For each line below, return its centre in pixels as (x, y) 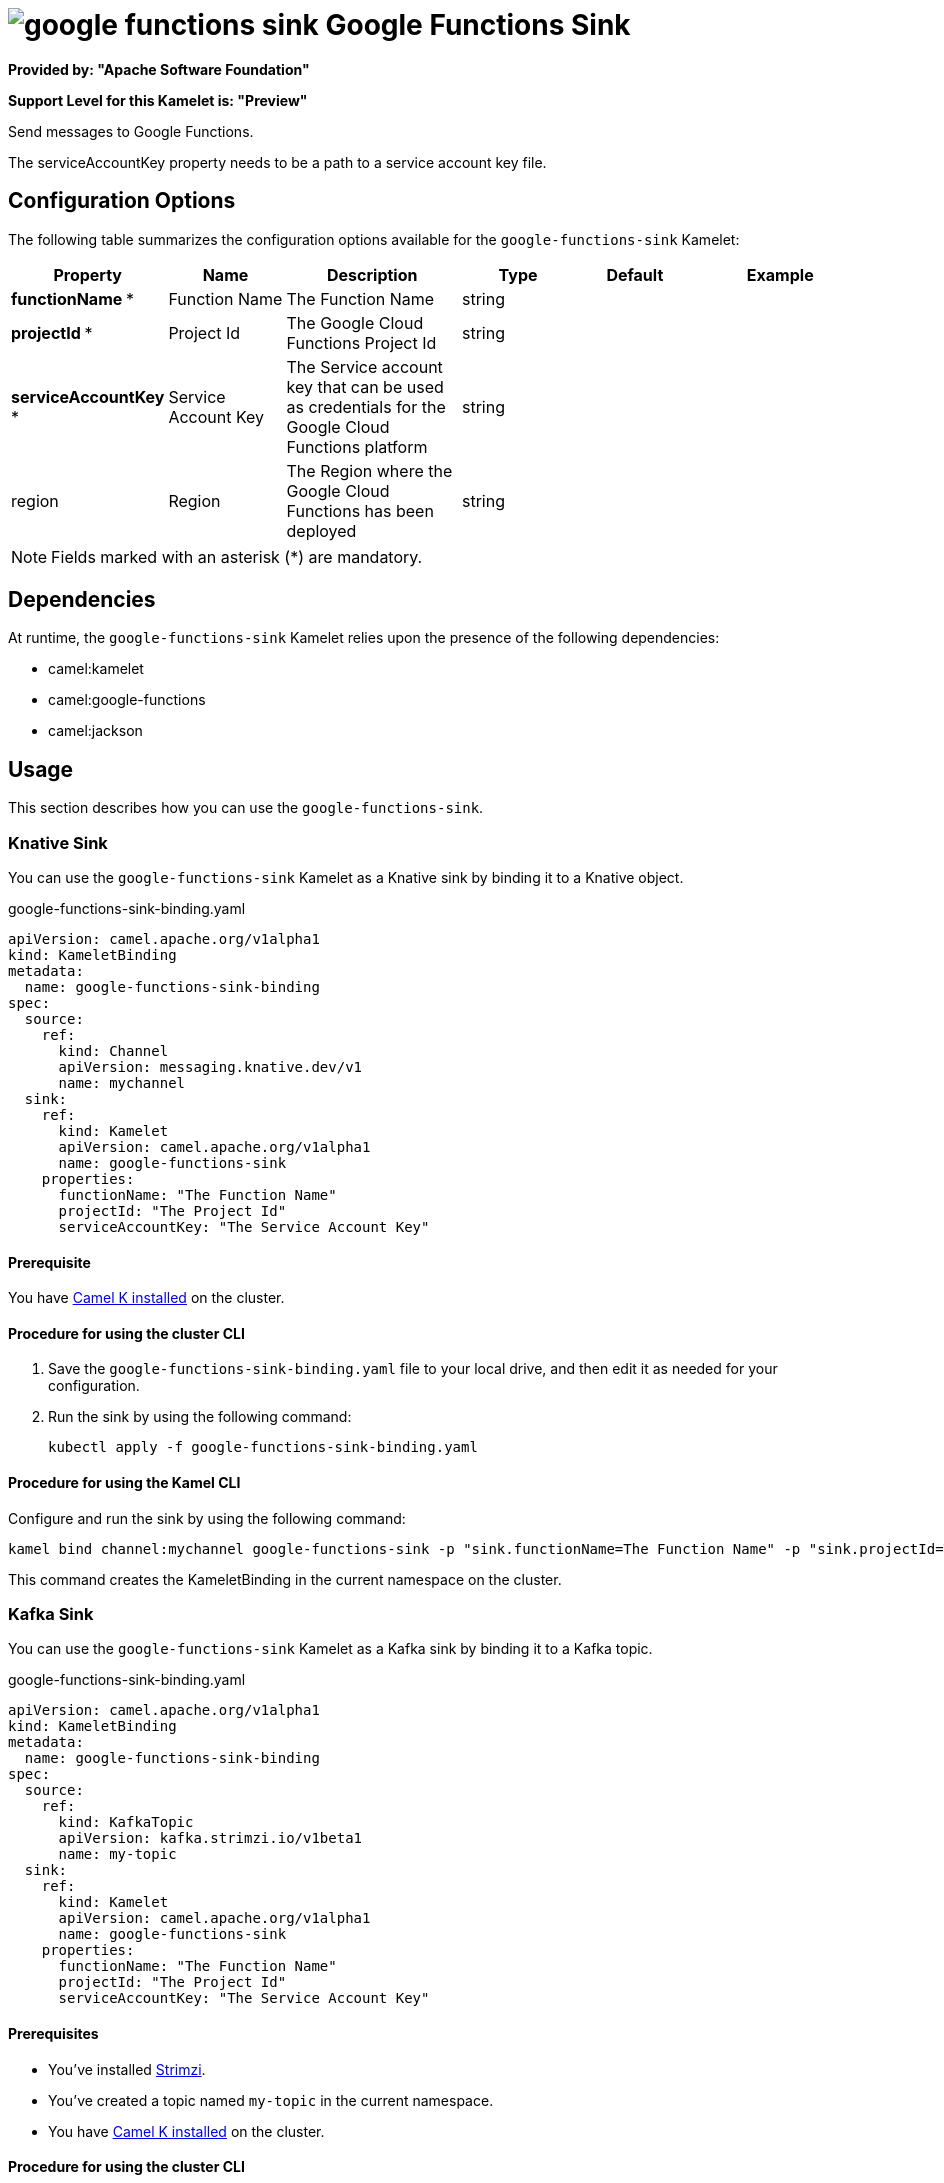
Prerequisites (53, 2034)
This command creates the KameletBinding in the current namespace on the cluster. (285, 1579)
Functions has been (360, 510)
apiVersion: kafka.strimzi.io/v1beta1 (210, 1838)
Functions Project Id (361, 342)
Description (372, 274)
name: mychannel (122, 1083)
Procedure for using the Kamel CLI (124, 1483)
